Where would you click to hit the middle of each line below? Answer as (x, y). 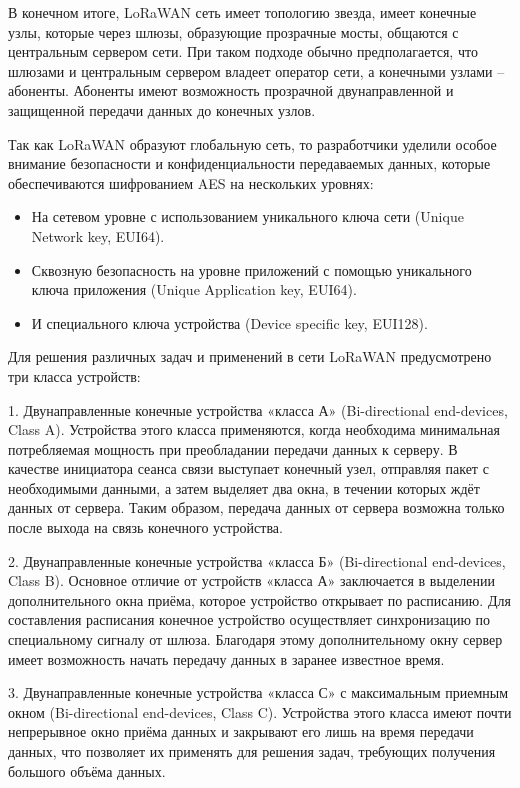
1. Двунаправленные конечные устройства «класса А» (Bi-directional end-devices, (258, 409)
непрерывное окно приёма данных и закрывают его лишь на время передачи (241, 731)
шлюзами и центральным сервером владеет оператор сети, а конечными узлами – (256, 70)
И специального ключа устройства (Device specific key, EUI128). (229, 322)
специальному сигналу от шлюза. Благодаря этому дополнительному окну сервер (255, 639)
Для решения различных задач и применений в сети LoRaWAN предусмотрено (250, 356)
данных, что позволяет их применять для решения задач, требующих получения (252, 751)
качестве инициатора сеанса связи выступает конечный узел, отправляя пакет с (248, 468)
